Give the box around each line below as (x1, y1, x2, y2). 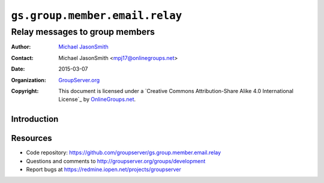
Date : (11, 65, 25, 73)
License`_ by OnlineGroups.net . (58, 96, 136, 103)
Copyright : (11, 87, 39, 94)
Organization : (11, 76, 46, 83)
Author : (11, 43, 31, 50)
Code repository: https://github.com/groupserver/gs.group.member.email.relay (26, 149, 221, 156)
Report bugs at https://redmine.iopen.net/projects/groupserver (26, 166, 181, 173)
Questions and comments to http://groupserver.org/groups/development (26, 157, 206, 164)
